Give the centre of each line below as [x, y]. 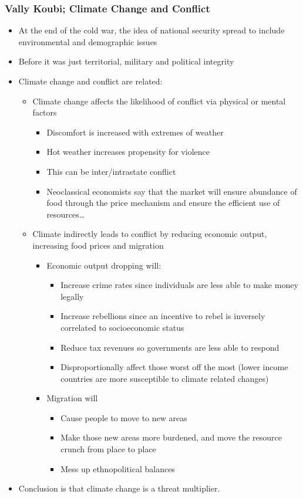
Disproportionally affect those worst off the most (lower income [174, 367]
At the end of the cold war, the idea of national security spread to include [151, 30]
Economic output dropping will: [104, 265]
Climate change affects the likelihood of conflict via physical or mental [159, 101]
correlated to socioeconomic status [122, 327]
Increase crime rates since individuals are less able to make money [179, 285]
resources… [66, 214]
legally [72, 296]
